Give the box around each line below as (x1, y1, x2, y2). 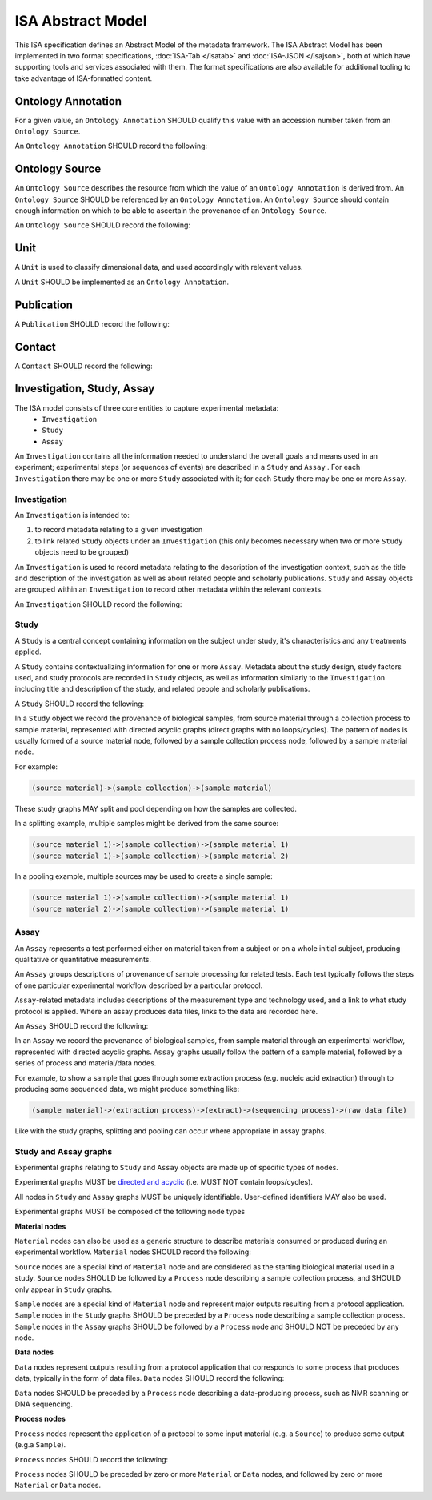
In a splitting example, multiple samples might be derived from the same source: (14, 819, 279, 828)
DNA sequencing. (14, 1399, 74, 1409)
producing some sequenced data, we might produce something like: (14, 1084, 240, 1093)
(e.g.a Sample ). (14, 1440, 66, 1450)
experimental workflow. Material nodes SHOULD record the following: (14, 1247, 251, 1257)
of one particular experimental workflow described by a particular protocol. (14, 981, 263, 990)
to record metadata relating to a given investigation (34, 525, 203, 535)
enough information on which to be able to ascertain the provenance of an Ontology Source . (14, 206, 327, 215)
